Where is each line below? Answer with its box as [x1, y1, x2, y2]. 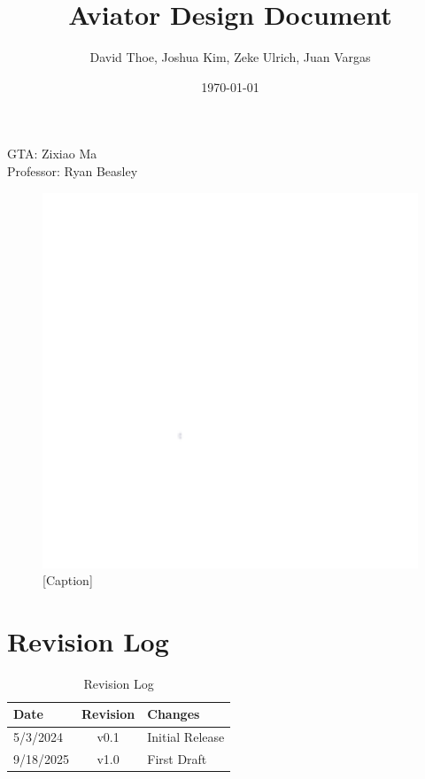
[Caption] [42, 571, 93, 590]
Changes [147, 705, 200, 723]
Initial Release [147, 728, 225, 746]
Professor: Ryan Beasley [7, 161, 138, 180]
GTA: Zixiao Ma [7, 144, 97, 163]
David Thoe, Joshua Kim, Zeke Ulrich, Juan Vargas [89, 48, 371, 66]
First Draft [147, 750, 207, 768]
